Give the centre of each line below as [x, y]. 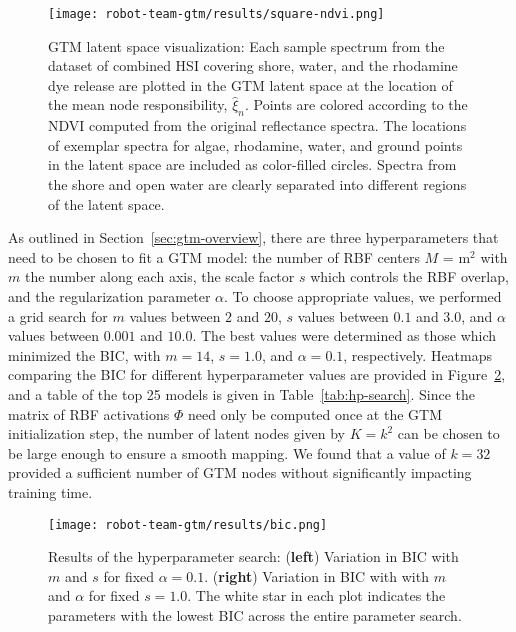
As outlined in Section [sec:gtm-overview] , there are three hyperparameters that [253, 237]
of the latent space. [106, 203]
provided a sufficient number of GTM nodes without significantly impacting [240, 472]
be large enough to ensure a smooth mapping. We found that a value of [227, 452]
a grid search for [58, 315]
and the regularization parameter [109, 295]
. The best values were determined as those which [344, 335]
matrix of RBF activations [89, 413]
